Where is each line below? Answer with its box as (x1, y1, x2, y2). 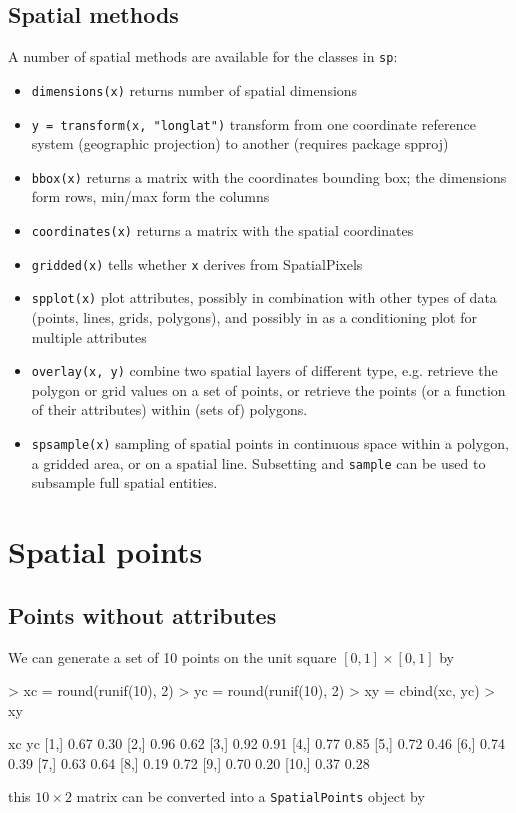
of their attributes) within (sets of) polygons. (31, 399, 308, 420)
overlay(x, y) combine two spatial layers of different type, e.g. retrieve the (31, 360, 498, 381)
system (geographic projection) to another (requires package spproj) (31, 133, 449, 154)
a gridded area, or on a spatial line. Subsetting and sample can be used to (31, 452, 486, 473)
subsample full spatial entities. (31, 472, 218, 493)
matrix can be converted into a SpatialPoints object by (76, 786, 425, 807)
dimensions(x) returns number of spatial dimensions (31, 79, 358, 100)
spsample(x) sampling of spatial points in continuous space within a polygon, (31, 433, 509, 454)
